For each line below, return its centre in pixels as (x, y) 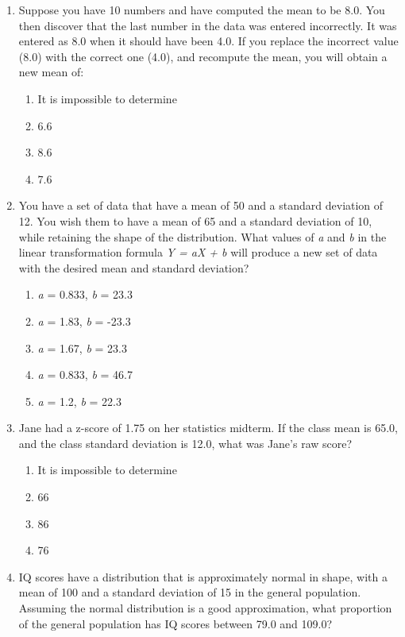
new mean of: (51, 72)
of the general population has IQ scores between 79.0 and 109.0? (175, 623)
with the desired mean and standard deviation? (134, 267)
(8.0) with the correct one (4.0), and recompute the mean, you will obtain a (203, 56)
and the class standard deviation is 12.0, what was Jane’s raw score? (185, 443)
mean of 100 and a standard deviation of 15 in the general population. (190, 592)
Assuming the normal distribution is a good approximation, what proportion (205, 608)
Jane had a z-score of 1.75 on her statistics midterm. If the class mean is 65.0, (208, 428)
